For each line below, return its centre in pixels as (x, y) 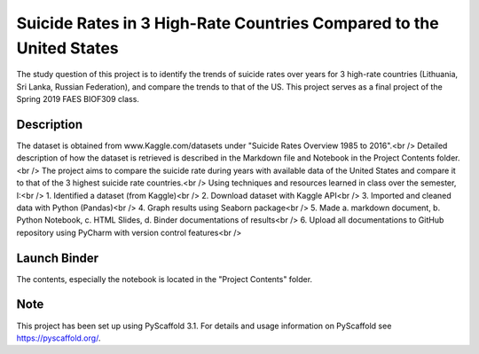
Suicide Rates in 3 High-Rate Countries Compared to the (228, 23)
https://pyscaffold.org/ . (59, 338)
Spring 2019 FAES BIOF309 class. (78, 99)
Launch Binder (58, 258)
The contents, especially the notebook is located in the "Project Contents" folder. (165, 279)
